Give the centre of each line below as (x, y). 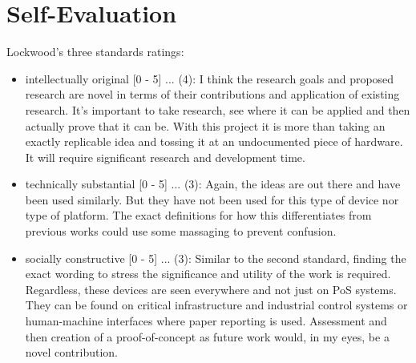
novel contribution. (71, 352)
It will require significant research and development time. (165, 157)
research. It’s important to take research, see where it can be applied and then (218, 109)
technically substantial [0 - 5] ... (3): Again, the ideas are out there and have (213, 184)
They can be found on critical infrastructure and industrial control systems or (216, 305)
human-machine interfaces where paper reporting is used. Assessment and (206, 321)
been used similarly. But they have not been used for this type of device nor (212, 199)
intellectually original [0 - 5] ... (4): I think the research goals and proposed (210, 78)
